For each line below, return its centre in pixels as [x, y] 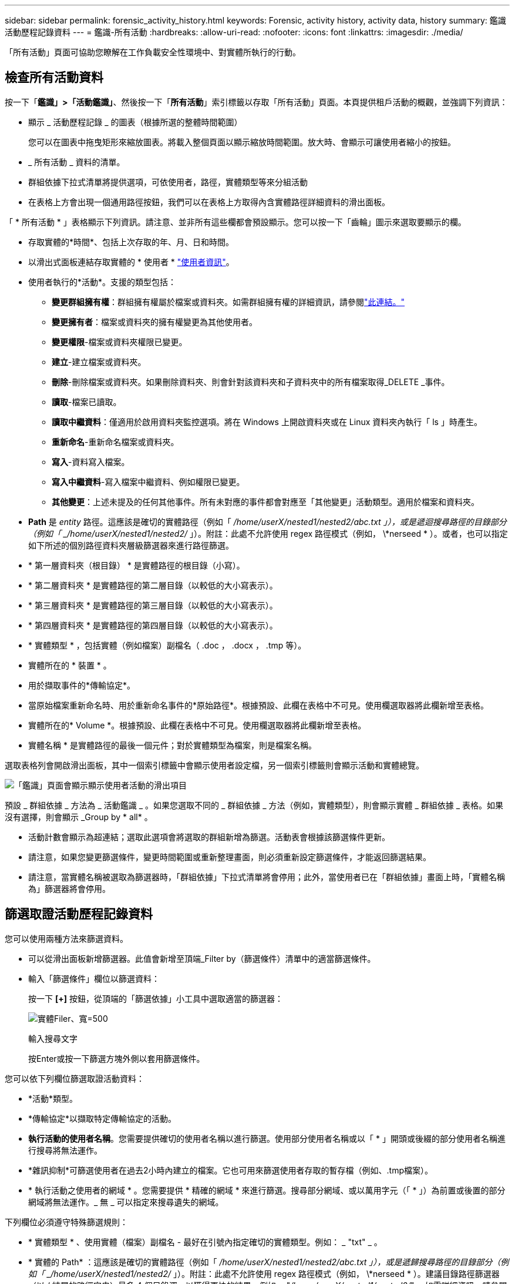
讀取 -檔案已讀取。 [87, 402]
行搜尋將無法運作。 [65, 1150]
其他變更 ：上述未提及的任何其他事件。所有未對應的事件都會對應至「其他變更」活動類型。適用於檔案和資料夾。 [265, 501]
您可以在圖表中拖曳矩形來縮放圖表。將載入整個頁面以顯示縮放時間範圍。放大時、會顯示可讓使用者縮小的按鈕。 [242, 142]
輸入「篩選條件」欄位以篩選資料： [94, 978]
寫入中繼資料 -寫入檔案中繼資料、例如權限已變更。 [148, 481]
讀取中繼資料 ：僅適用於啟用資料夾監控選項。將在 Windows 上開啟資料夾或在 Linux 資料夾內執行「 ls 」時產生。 [267, 422]
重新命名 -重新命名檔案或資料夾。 [115, 442]
